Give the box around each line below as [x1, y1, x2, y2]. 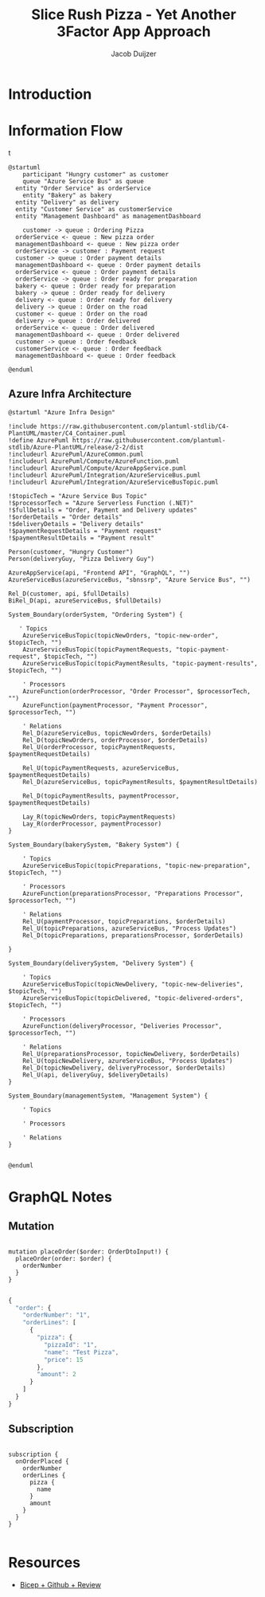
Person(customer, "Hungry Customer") [8, 547, 134, 555]
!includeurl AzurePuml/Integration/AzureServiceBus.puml [8, 471, 201, 479]
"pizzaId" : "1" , [43, 1340, 98, 1348]
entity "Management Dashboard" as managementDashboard [15, 212, 201, 220]
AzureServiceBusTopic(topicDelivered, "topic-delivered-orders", [22, 994, 244, 1002]
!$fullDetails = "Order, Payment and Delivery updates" [8, 506, 197, 514]
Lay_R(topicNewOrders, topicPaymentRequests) [22, 813, 177, 821]
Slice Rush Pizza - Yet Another [31, 6, 236, 24]
